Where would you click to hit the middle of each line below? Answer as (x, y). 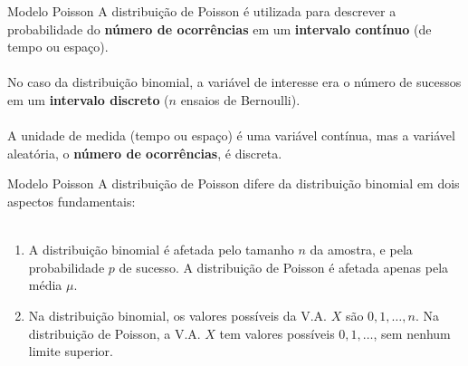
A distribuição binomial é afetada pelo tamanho (161, 250)
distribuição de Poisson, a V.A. (115, 333)
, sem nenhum (412, 333)
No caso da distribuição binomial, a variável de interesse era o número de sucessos (234, 82)
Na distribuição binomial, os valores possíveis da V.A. (177, 315)
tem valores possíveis (277, 333)
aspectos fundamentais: (72, 201)
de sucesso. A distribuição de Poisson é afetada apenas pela (284, 267)
